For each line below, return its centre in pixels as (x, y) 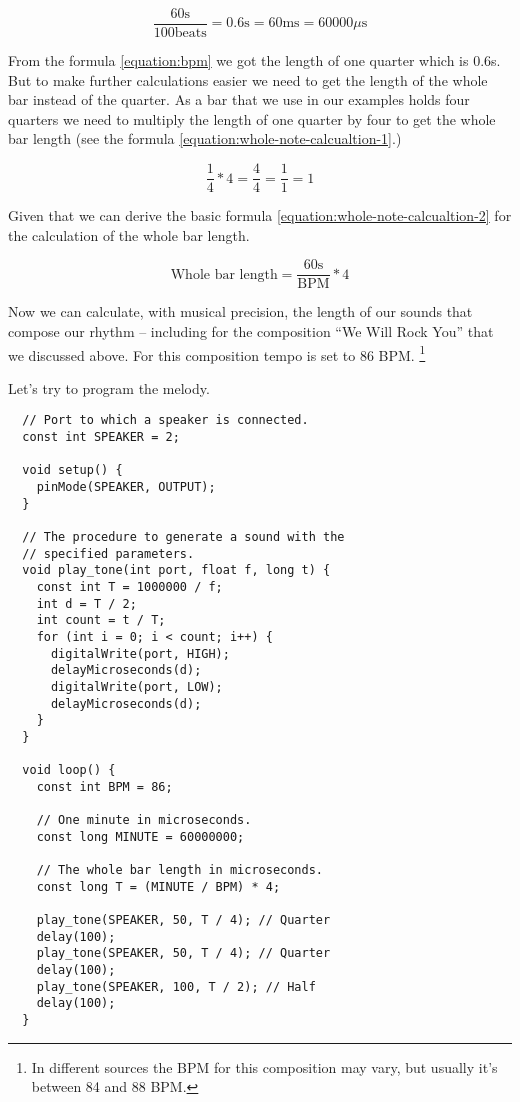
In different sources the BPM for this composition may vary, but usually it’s (264, 1066)
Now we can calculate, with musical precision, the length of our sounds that (240, 311)
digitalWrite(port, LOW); (136, 686)
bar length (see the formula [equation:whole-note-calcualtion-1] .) (205, 138)
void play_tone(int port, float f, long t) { (176, 570)
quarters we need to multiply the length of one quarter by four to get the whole (252, 118)
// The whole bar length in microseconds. (179, 870)
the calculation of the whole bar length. (129, 234)
